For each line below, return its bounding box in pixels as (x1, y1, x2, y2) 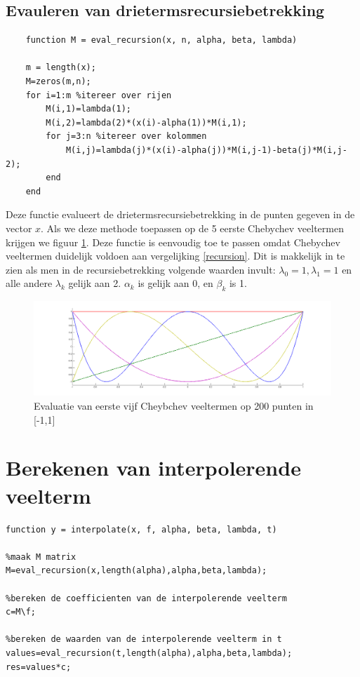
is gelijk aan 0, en (138, 276, 213, 290)
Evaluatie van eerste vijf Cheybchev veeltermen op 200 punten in (34, 398, 314, 413)
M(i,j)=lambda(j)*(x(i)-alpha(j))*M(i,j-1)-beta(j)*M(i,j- (65, 145, 347, 155)
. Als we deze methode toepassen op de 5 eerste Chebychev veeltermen (41, 220, 344, 235)
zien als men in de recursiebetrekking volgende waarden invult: (6, 262, 276, 276)
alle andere (6, 276, 53, 290)
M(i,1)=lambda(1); (46, 104, 131, 114)
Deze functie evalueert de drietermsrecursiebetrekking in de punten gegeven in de (6, 207, 355, 222)
